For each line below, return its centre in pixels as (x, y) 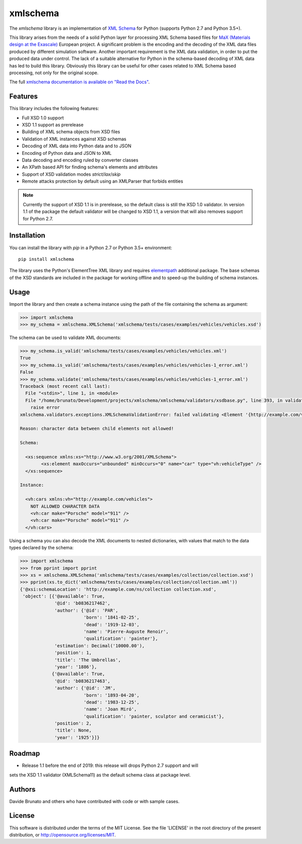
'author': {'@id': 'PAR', (86, 610)
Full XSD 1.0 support (43, 118)
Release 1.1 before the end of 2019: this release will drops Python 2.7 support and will (110, 766)
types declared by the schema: (42, 548)
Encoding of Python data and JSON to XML (67, 153)
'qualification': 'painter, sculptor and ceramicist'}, (154, 716)
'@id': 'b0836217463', (83, 681)
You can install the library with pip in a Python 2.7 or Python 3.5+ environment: (91, 248)
